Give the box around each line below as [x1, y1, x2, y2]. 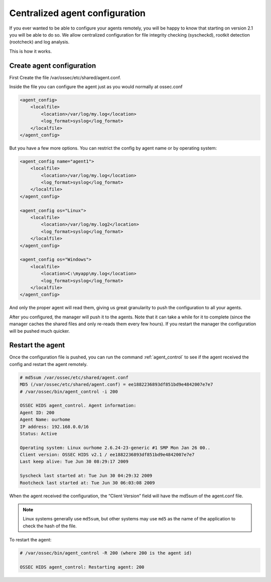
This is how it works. [9, 48, 52, 54]
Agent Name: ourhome [20, 417, 70, 423]
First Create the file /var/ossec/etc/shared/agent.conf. [9, 74, 121, 80]
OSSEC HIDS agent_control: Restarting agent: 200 [20, 564, 145, 570]
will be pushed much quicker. [9, 328, 70, 334]
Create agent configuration [9, 61, 96, 70]
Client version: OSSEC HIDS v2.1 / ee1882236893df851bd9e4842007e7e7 [20, 452, 195, 458]
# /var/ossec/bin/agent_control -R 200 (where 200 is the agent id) [20, 550, 192, 556]
